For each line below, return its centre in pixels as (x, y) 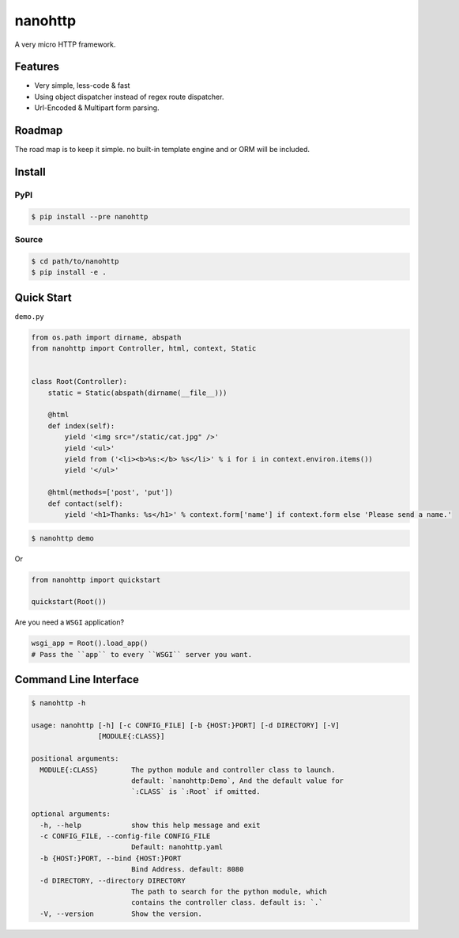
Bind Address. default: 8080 (187, 870)
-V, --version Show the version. (121, 913)
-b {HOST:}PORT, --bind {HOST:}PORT (111, 858)
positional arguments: (75, 759)
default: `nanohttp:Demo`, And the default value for (237, 780)
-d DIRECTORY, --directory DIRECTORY (113, 880)
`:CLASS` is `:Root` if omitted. (196, 792)
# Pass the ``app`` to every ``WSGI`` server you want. (142, 654)
